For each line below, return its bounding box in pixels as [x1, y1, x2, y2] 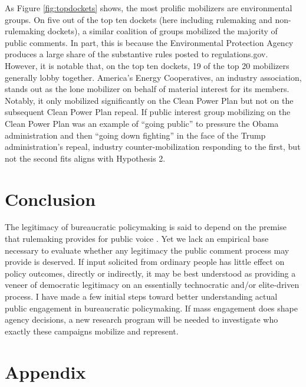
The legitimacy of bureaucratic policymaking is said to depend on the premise [5, 221, 287, 233]
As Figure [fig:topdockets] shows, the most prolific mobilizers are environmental [5, 2, 292, 14]
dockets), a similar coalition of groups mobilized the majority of [47, 25, 278, 37]
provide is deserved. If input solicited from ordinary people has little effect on [5, 255, 285, 268]
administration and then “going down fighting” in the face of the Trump [5, 129, 266, 141]
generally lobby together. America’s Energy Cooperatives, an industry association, [5, 71, 302, 83]
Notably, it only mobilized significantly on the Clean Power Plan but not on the [5, 94, 294, 106]
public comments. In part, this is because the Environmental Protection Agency [5, 36, 294, 48]
